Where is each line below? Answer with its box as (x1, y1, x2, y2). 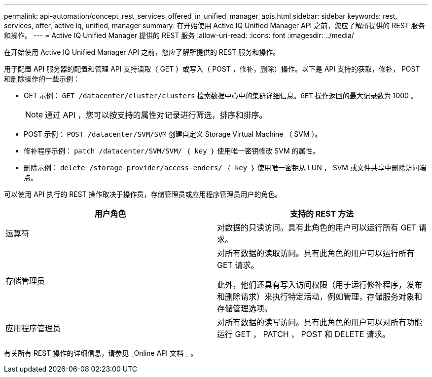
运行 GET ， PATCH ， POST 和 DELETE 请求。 (217, 329, 390, 339)
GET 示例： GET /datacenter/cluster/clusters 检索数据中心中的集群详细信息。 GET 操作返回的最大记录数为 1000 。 (24, 91, 418, 100)
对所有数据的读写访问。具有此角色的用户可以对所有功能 (217, 317, 423, 327)
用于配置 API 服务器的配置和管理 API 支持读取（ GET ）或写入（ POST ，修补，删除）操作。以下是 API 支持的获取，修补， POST (4, 65, 420, 73)
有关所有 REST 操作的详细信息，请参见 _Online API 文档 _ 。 (4, 349, 198, 357)
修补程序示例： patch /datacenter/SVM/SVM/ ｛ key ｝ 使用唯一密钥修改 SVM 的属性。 (24, 147, 320, 155)
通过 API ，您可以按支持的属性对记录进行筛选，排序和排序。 (45, 110, 267, 120)
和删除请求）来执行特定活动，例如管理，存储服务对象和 (217, 292, 423, 302)
